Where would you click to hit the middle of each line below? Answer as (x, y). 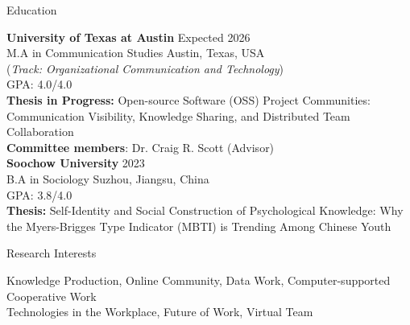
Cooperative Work (52, 296)
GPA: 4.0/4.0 (39, 84)
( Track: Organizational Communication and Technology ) (145, 68)
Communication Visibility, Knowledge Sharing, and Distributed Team (178, 115)
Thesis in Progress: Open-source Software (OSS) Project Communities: (188, 99)
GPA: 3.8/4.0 (39, 194)
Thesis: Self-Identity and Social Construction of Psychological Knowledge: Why (205, 210)
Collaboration (40, 132)
